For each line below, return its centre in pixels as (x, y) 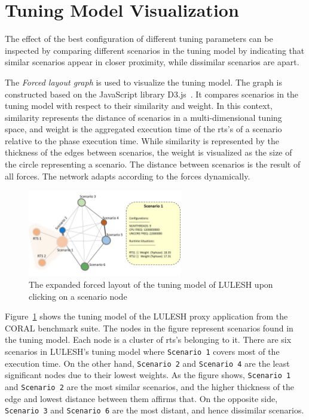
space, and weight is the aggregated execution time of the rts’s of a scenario (143, 129)
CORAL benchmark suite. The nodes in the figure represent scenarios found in (149, 328)
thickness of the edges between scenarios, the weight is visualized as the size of (149, 152)
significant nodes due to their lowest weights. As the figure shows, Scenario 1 (148, 375)
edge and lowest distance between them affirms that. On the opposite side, (141, 398)
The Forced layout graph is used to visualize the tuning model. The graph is (143, 82)
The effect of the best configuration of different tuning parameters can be (139, 39)
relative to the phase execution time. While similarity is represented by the (142, 140)
